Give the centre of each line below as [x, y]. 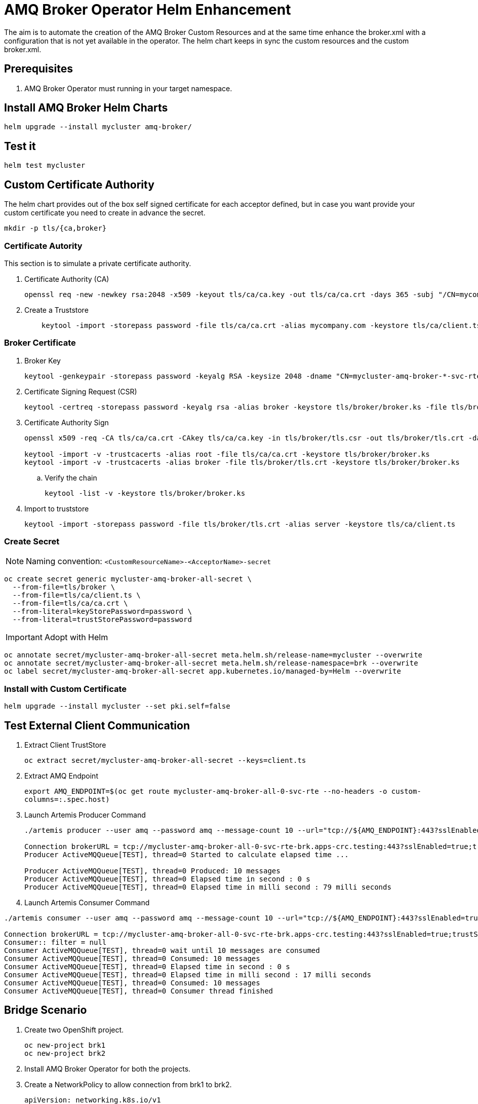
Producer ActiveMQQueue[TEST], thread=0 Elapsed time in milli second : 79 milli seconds [208, 887]
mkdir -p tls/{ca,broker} [55, 228]
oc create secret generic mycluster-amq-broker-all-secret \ [128, 579]
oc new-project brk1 [65, 1045]
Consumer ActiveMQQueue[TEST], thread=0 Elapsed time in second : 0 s [147, 966]
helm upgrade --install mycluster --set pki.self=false [117, 706]
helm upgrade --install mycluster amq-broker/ [98, 127]
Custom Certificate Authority [79, 185]
